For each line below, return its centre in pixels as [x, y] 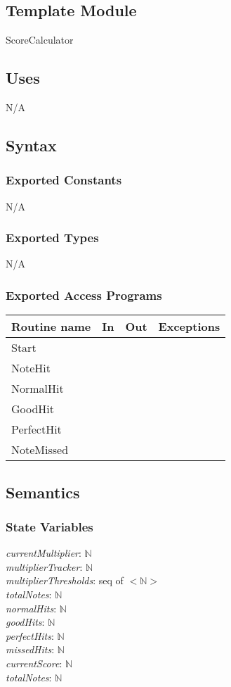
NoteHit [31, 368]
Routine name [51, 327]
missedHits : [30, 649]
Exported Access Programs [84, 295]
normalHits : [31, 608]
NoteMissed [40, 450]
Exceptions [189, 327]
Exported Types [52, 238]
